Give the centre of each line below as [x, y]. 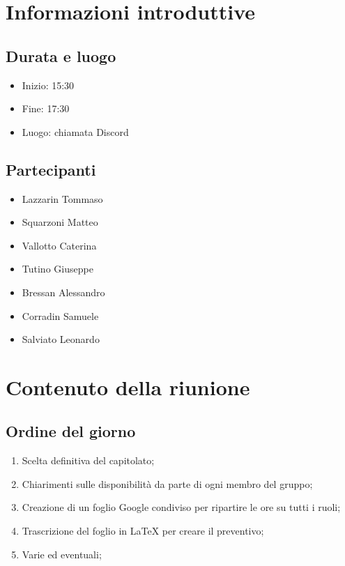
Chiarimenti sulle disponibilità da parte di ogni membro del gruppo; [167, 483]
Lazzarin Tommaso [62, 198]
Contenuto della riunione [128, 387]
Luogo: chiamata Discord [75, 131]
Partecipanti [51, 169]
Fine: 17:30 [46, 108]
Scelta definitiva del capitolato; [88, 460]
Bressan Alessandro [63, 292]
